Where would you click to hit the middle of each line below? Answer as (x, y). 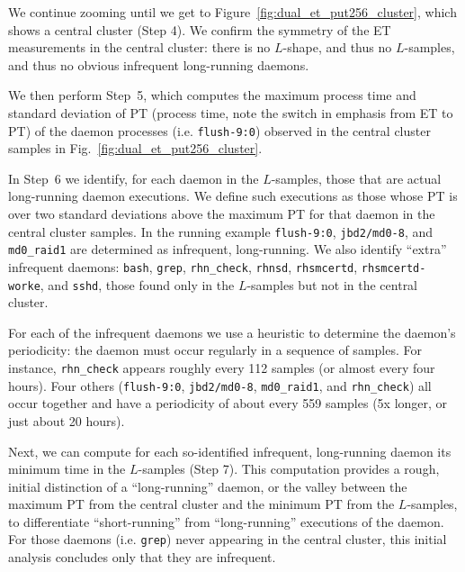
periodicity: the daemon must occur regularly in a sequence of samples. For (215, 350)
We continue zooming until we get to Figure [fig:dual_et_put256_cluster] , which (232, 12)
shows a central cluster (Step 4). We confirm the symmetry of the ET (200, 29)
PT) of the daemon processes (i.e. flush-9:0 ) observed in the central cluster (219, 130)
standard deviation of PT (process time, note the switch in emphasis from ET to (231, 112)
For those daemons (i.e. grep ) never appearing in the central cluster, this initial (228, 539)
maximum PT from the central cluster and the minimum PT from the (201, 504)
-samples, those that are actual (356, 178)
